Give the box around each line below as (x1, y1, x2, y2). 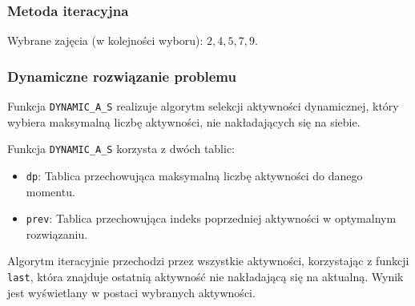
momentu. (26, 183, 75, 199)
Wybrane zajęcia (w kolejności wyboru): (7, 32, 203, 49)
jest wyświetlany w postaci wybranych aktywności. (7, 284, 256, 300)
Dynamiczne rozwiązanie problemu (7, 66, 236, 86)
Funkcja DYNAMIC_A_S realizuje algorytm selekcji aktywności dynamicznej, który (7, 98, 399, 115)
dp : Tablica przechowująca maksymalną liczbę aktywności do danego (26, 167, 363, 183)
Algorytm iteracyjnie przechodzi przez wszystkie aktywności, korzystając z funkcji (7, 252, 409, 269)
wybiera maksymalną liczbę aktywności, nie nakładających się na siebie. (7, 113, 361, 130)
